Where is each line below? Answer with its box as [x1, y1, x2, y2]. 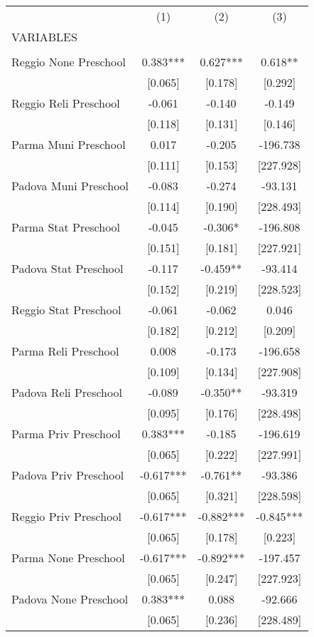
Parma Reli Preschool [11, 343, 119, 359]
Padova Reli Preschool [11, 384, 122, 400]
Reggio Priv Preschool [11, 508, 122, 524]
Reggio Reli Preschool [11, 95, 120, 111]
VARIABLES [11, 29, 77, 45]
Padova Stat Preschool [11, 260, 124, 276]
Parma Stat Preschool [11, 219, 121, 235]
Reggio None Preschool [11, 53, 126, 70]
